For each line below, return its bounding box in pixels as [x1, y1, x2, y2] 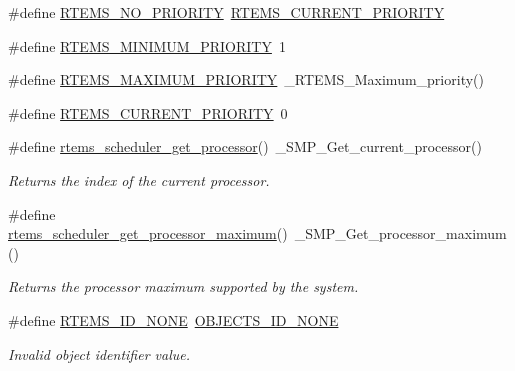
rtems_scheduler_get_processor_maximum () [8, 223, 288, 244]
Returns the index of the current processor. [8, 169, 270, 190]
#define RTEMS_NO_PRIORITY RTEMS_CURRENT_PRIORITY [8, 2, 445, 22]
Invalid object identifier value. [8, 343, 190, 364]
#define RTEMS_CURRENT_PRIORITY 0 [8, 102, 288, 123]
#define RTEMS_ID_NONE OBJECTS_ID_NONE [8, 309, 339, 330]
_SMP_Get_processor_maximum [294, 223, 507, 244]
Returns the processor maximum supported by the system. [8, 276, 359, 297]
